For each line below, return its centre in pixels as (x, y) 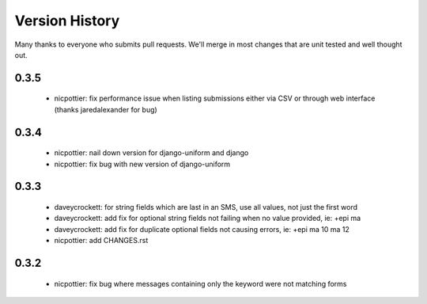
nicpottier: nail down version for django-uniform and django (151, 153)
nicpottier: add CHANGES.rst (101, 241)
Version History (67, 21)
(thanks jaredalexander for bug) (106, 109)
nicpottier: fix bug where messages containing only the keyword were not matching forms (200, 283)
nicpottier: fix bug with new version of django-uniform (142, 164)
